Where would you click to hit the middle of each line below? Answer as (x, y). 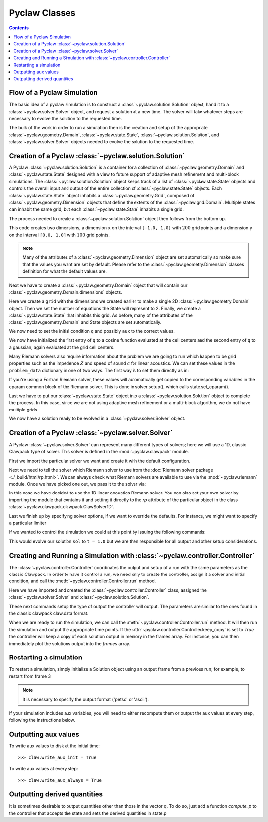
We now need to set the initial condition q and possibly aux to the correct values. (92, 331)
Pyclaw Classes (42, 13)
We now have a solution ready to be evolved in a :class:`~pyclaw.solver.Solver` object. (97, 419)
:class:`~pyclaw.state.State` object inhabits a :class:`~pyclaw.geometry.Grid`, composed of (102, 195)
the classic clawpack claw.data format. (49, 613)
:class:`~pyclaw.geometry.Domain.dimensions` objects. (66, 292)
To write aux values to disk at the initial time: (55, 746)
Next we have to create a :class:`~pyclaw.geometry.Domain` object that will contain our (98, 285)
